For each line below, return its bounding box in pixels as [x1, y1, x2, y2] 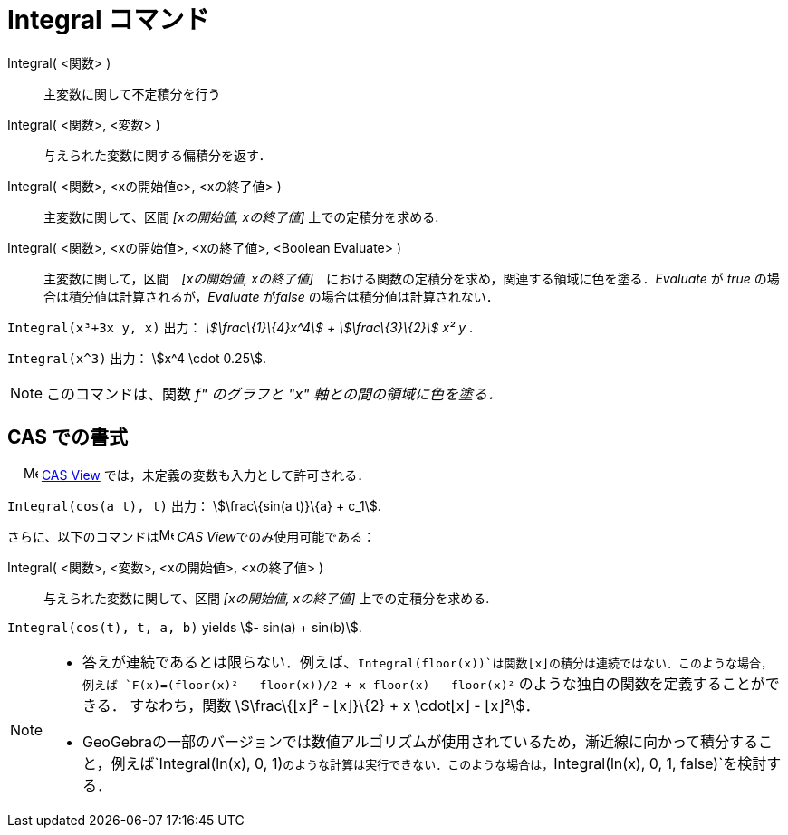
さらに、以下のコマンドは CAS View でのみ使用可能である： [7, 528, 376, 544]
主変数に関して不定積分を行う [43, 85, 221, 101]
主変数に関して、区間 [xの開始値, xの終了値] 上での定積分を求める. [43, 208, 439, 225]
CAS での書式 [7, 426, 129, 449]
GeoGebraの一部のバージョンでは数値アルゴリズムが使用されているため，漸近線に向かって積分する [82, 732, 759, 751]
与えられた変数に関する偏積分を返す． [43, 147, 272, 163]
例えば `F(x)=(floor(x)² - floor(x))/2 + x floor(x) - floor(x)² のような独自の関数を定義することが [82, 674, 765, 693]
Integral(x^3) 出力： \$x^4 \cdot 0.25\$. [7, 350, 267, 366]
